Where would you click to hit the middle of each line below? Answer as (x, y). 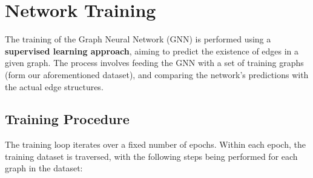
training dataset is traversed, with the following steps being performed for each (151, 156)
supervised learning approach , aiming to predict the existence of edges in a (152, 51)
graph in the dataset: (44, 168)
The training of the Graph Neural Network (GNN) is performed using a (138, 39)
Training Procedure (67, 119)
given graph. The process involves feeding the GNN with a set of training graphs (154, 63)
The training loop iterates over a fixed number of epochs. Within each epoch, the (155, 144)
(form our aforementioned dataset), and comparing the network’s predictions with (157, 74)
